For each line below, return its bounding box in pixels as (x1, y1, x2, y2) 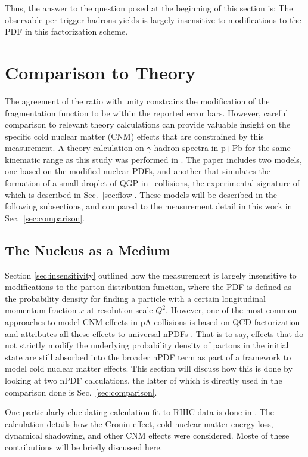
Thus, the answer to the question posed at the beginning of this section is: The (5, 2, 293, 14)
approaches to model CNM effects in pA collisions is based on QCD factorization (5, 316, 300, 328)
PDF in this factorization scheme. (5, 25, 128, 38)
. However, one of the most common (166, 304, 297, 316)
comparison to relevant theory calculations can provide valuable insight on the (5, 118, 291, 131)
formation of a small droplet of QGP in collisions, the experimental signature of (5, 177, 300, 189)
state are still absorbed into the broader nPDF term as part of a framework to (5, 350, 291, 363)
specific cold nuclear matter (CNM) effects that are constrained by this (5, 129, 264, 142)
